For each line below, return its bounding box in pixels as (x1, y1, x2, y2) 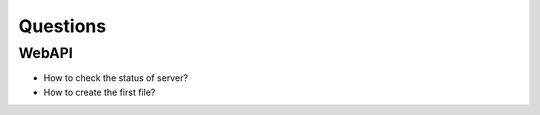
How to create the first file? (43, 86, 156, 98)
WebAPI (18, 44, 74, 62)
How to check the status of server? (43, 72, 189, 84)
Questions (18, 15, 107, 37)
